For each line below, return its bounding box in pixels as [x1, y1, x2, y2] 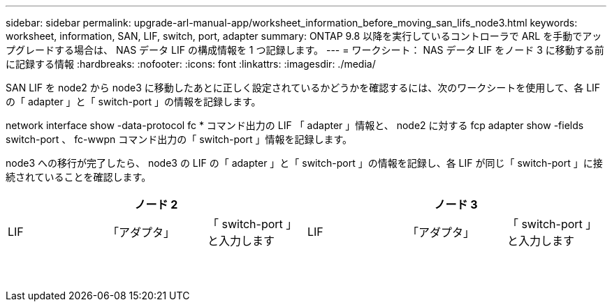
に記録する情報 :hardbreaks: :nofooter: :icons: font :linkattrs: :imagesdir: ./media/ [6, 58, 376, 70]
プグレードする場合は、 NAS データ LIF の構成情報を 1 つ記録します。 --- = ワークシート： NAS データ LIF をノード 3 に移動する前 [6, 44, 604, 56]
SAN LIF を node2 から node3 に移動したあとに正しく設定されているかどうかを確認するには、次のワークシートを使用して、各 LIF [6, 82, 601, 93]
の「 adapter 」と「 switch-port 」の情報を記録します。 [6, 96, 261, 107]
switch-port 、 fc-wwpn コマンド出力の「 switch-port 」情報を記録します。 [6, 133, 353, 145]
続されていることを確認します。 [6, 171, 152, 183]
